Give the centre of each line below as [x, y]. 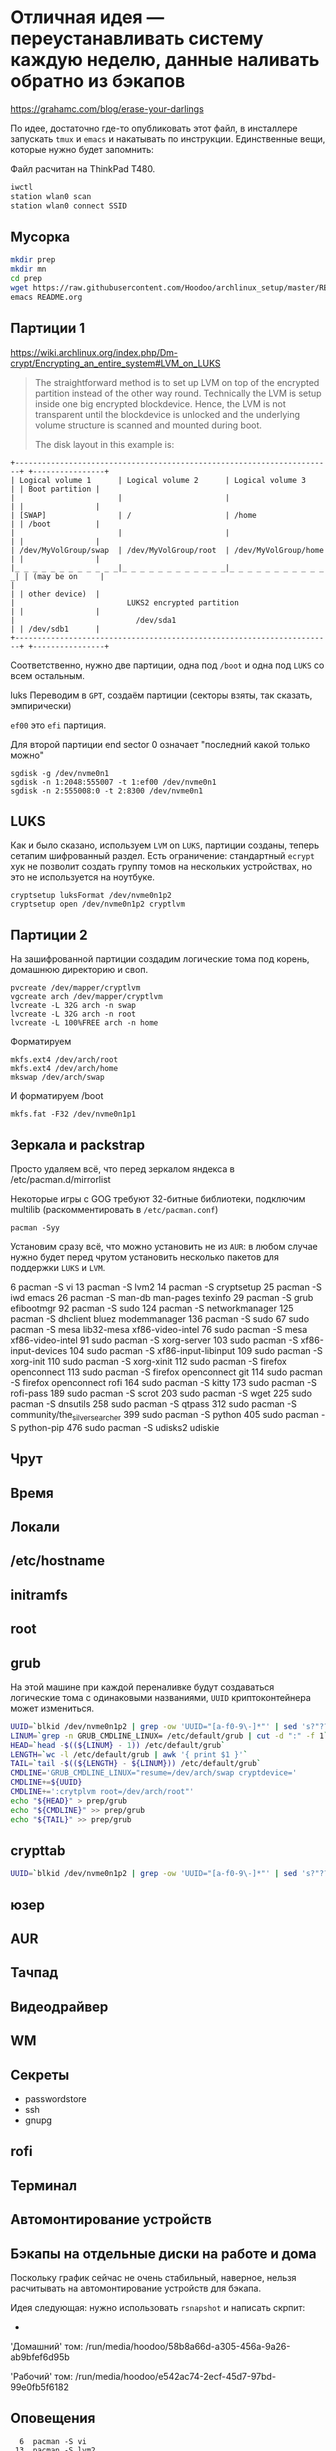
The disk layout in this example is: [104, 444]
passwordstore [55, 2099]
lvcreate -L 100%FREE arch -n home [84, 1023]
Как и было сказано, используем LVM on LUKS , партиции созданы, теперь [165, 845]
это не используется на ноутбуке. [82, 877]
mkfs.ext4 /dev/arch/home [64, 1069]
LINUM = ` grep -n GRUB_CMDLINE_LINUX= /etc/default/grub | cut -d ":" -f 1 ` [169, 1736]
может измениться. [52, 1708]
